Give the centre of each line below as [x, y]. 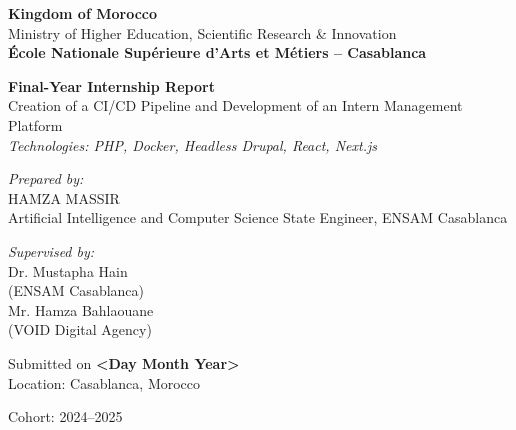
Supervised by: [51, 250]
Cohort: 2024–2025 [65, 416]
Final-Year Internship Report [111, 85]
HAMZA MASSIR [64, 197]
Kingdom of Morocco [83, 13]
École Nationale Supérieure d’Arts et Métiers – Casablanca [217, 52]
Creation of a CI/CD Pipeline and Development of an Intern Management [235, 105]
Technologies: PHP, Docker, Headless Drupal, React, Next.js [192, 144]
